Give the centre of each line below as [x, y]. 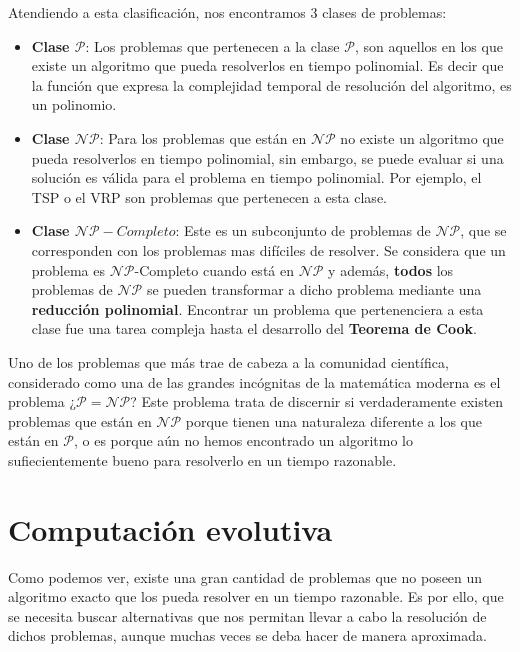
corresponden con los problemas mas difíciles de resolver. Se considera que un [268, 249]
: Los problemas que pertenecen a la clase [212, 45]
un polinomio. [74, 104]
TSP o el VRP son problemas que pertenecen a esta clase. [209, 196]
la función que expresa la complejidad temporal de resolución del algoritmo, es [271, 84]
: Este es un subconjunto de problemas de [303, 230]
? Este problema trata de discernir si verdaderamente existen [317, 401]
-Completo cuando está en [214, 269]
